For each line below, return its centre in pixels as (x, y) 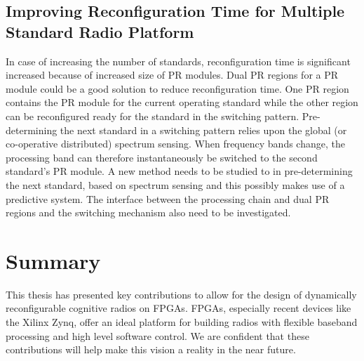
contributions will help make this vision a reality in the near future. (151, 349)
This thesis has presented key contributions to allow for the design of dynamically (181, 294)
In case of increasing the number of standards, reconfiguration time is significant (178, 61)
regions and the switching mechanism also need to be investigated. (148, 212)
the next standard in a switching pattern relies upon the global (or (203, 130)
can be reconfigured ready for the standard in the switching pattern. (153, 116)
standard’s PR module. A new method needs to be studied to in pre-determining (179, 171)
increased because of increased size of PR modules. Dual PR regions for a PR (172, 75)
